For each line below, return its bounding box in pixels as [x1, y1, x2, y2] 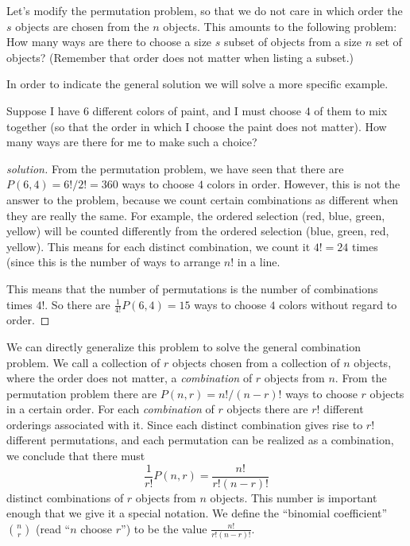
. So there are [44, 296, 110, 312]
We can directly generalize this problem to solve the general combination [6, 338, 361, 354]
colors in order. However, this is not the [207, 176, 400, 192]
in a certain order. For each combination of [6, 401, 215, 417]
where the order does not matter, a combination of [6, 370, 253, 386]
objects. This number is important [210, 489, 377, 505]
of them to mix [314, 102, 388, 118]
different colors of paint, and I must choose [92, 102, 301, 118]
